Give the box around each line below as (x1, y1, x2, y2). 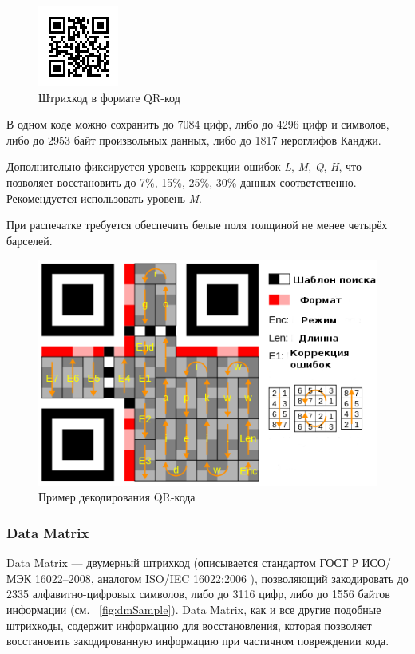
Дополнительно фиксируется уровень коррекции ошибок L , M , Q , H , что (6, 158, 362, 175)
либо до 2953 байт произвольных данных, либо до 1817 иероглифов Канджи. (6, 131, 381, 148)
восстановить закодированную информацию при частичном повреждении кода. (6, 632, 389, 649)
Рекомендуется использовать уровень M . (6, 189, 202, 206)
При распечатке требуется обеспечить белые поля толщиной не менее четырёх (6, 216, 388, 233)
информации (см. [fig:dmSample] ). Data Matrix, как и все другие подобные (6, 601, 381, 618)
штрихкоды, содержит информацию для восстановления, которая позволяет (6, 616, 372, 633)
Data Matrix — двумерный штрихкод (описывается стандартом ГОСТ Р (6, 554, 358, 571)
